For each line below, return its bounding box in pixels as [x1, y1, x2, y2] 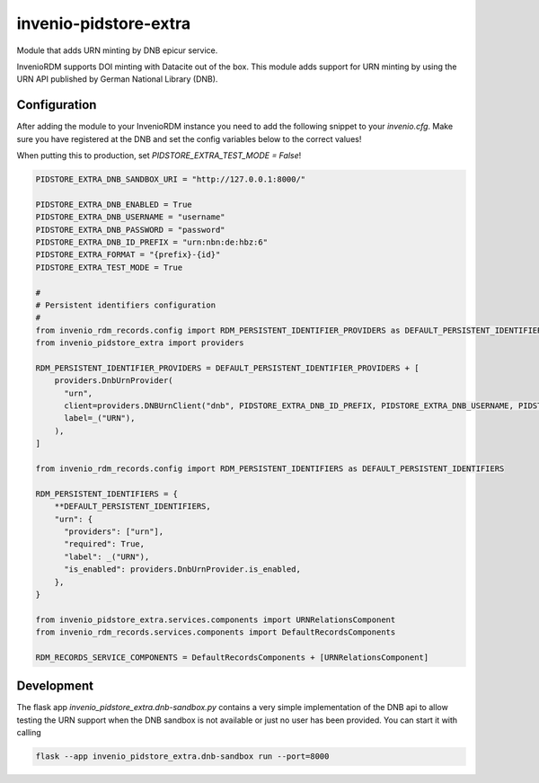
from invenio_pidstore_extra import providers [35, 338, 244, 348]
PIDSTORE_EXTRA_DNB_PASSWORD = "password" [35, 225, 225, 235]
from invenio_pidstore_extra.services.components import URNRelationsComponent [35, 614, 396, 625]
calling [16, 727, 42, 738]
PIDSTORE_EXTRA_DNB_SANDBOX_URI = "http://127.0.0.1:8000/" [35, 174, 306, 184]
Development [16, 679, 94, 694]
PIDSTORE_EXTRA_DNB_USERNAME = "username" [35, 212, 225, 222]
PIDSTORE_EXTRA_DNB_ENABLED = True [35, 199, 192, 209]
